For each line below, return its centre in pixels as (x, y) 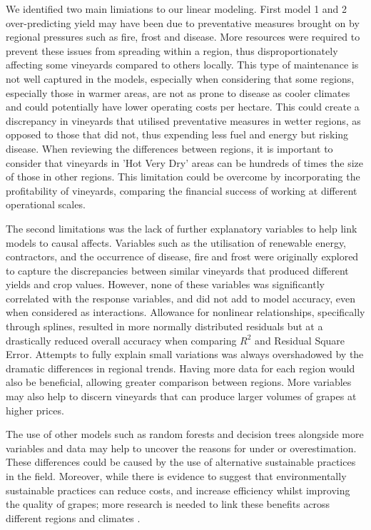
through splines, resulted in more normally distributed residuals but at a (164, 326)
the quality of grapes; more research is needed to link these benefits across (168, 504)
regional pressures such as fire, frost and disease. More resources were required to (183, 37)
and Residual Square (300, 340)
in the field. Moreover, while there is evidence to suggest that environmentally (176, 476)
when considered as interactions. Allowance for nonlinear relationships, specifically (185, 312)
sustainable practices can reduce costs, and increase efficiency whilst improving (178, 490)
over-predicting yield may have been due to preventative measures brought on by (183, 22)
